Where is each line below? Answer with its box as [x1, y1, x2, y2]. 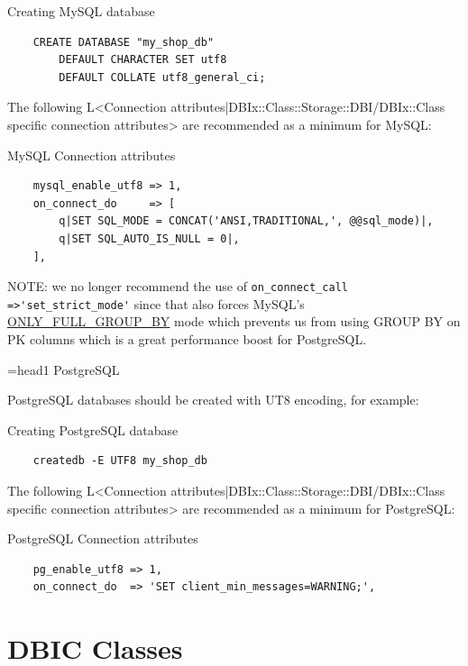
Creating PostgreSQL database [7, 420, 179, 439]
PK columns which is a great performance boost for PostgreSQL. [7, 330, 367, 349]
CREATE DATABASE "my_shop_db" [32, 35, 215, 49]
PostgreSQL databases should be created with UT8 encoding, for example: [7, 390, 419, 409]
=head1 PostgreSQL [7, 360, 120, 379]
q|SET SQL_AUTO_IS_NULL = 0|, [59, 232, 240, 245]
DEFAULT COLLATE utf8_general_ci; [59, 70, 266, 84]
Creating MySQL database [7, 2, 155, 20]
